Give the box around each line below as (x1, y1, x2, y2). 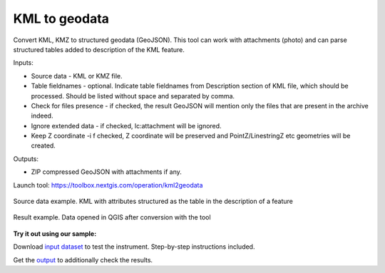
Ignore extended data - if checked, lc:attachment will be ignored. (31, 121, 222, 130)
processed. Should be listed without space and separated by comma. (31, 91, 235, 100)
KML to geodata (13, 11, 110, 26)
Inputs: (13, 58, 34, 67)
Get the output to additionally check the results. (13, 255, 153, 264)
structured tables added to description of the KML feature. (13, 45, 185, 53)
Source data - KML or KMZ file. (31, 71, 123, 80)
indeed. (31, 111, 53, 120)
